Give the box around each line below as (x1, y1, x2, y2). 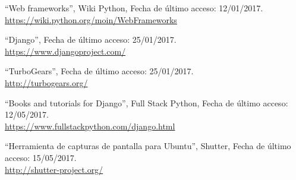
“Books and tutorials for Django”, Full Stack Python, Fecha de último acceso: (5, 96, 288, 109)
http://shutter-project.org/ (5, 163, 103, 175)
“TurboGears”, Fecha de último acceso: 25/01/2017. (5, 65, 194, 77)
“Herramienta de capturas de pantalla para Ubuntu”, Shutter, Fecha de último (5, 140, 291, 152)
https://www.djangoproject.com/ (5, 45, 126, 57)
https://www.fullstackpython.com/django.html (5, 119, 175, 132)
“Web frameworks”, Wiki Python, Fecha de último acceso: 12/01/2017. (5, 2, 263, 14)
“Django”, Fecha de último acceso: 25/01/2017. (5, 33, 177, 46)
